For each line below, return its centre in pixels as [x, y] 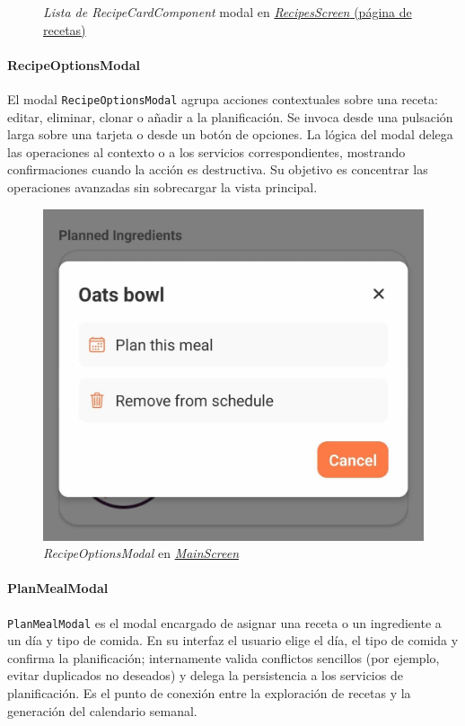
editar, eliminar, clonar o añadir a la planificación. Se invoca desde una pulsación [230, 116]
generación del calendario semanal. [102, 710]
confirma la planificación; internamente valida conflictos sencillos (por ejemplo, [224, 657]
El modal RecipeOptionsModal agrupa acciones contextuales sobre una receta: [223, 98]
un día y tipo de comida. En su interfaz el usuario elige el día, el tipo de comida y [233, 640]
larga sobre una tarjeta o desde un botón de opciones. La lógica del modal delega [230, 134]
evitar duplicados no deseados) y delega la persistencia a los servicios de [205, 675]
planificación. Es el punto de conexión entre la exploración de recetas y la [209, 692]
